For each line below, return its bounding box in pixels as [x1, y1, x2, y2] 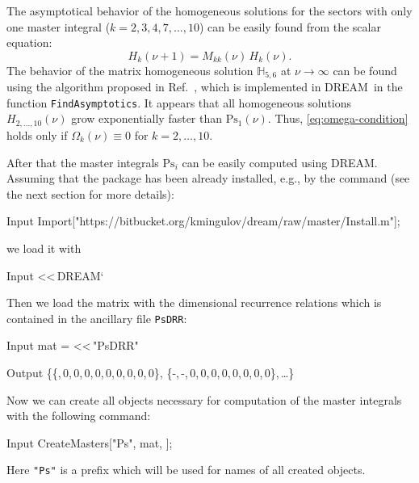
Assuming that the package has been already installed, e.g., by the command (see [6, 170, 410, 187]
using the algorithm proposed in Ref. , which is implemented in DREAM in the [6, 78, 403, 95]
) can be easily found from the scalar [199, 18, 381, 35]
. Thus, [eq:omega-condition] [267, 110, 409, 127]
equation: [6, 34, 52, 51]
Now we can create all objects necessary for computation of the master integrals [6, 391, 402, 408]
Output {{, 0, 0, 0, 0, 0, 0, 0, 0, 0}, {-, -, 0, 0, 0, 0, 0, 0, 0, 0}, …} [6, 363, 295, 380]
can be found [333, 61, 397, 78]
